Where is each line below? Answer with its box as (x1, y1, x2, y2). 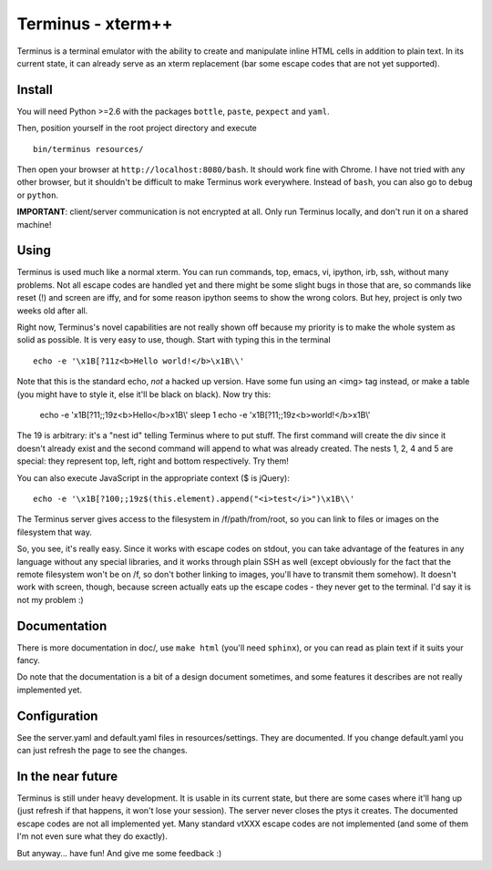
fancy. (16, 654, 41, 665)
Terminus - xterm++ (16, 14, 173, 34)
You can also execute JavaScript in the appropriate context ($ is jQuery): (16, 472, 291, 483)
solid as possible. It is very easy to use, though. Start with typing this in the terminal (16, 334, 332, 345)
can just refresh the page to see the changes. (16, 745, 189, 756)
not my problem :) (16, 594, 84, 605)
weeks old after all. (16, 305, 88, 316)
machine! (16, 219, 52, 230)
